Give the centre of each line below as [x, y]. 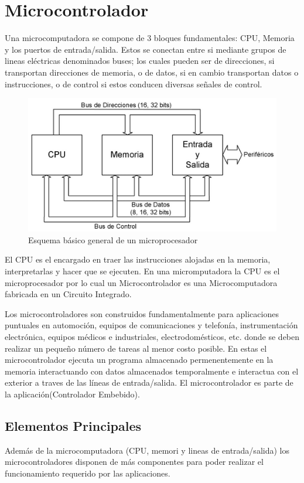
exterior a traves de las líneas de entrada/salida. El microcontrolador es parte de [149, 382]
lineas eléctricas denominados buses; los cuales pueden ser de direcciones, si [140, 61]
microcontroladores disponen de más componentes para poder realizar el [134, 462]
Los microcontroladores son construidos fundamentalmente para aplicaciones [142, 313]
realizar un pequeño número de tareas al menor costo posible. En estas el [136, 348]
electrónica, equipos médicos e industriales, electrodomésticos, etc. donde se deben [152, 337]
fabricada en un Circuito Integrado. [68, 294]
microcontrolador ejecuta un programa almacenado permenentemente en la [139, 360]
